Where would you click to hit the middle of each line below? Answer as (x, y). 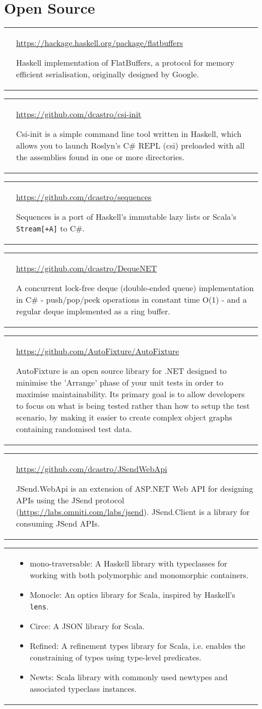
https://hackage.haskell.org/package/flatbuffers (100, 43)
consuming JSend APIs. (58, 524)
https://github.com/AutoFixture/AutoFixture (98, 351)
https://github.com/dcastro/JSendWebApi (92, 469)
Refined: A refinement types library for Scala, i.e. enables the (138, 646)
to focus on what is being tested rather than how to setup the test (133, 406)
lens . (39, 606)
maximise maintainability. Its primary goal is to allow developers (130, 394)
